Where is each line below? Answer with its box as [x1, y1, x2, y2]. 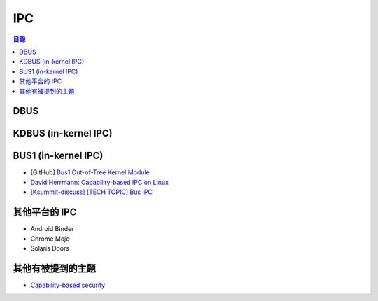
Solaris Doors [30, 244, 70, 252]
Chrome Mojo [30, 234, 70, 243]
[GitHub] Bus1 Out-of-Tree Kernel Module [30, 168, 150, 176]
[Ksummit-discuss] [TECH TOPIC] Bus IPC [30, 188, 153, 196]
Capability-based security [30, 281, 105, 289]
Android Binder [30, 225, 74, 233]
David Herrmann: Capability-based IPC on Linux [30, 178, 169, 186]
